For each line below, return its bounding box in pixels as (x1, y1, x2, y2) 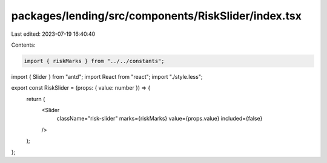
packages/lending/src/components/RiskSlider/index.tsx (11, 9, 302, 22)
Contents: (11, 41, 36, 48)
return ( (26, 95, 45, 102)
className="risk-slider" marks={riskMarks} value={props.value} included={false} (56, 115, 263, 122)
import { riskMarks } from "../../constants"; (24, 58, 165, 64)
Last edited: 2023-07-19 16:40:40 (11, 30, 96, 38)
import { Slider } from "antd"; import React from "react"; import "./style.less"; (11, 73, 203, 80)
